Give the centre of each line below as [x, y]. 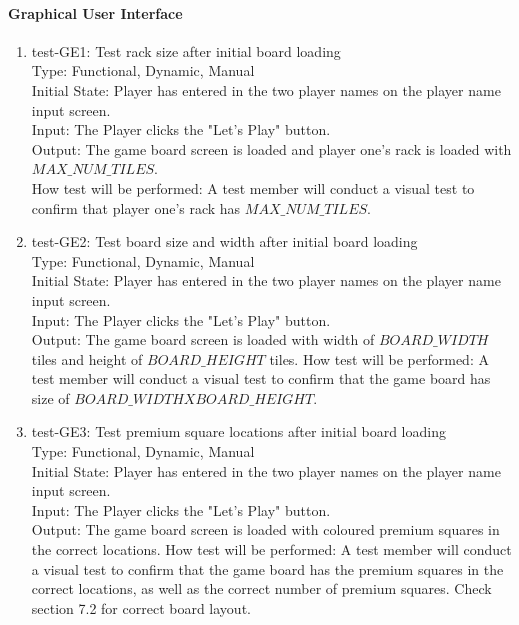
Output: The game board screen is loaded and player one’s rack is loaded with [271, 148]
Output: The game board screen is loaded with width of [203, 339]
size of [50, 397]
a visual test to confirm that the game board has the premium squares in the [267, 568]
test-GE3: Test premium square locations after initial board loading [238, 431]
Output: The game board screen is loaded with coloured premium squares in [265, 529]
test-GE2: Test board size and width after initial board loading [224, 241]
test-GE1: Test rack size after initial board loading [186, 50]
